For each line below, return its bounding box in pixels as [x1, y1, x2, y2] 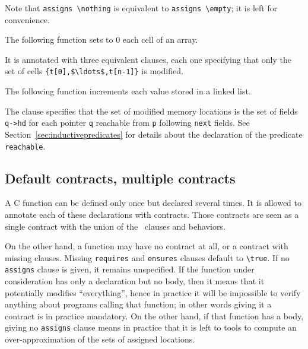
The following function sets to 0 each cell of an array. [5, 33, 198, 46]
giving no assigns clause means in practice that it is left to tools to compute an [5, 321, 297, 334]
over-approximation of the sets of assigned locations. [5, 333, 195, 345]
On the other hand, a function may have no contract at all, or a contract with [5, 240, 288, 252]
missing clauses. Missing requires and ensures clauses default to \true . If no [5, 251, 290, 264]
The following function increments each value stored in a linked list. [5, 85, 251, 97]
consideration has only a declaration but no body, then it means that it [5, 275, 265, 287]
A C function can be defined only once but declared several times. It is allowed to [5, 196, 301, 209]
